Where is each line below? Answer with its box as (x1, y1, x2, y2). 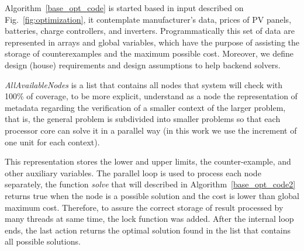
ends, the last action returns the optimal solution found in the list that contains (5, 224, 291, 236)
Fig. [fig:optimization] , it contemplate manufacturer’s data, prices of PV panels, (5, 13, 292, 25)
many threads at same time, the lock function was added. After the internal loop (5, 212, 294, 225)
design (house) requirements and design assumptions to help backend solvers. (5, 58, 281, 71)
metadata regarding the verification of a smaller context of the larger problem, (5, 101, 286, 113)
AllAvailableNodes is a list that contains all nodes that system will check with (5, 78, 283, 90)
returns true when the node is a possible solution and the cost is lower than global (5, 189, 299, 201)
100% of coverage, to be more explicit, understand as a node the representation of (5, 90, 298, 102)
